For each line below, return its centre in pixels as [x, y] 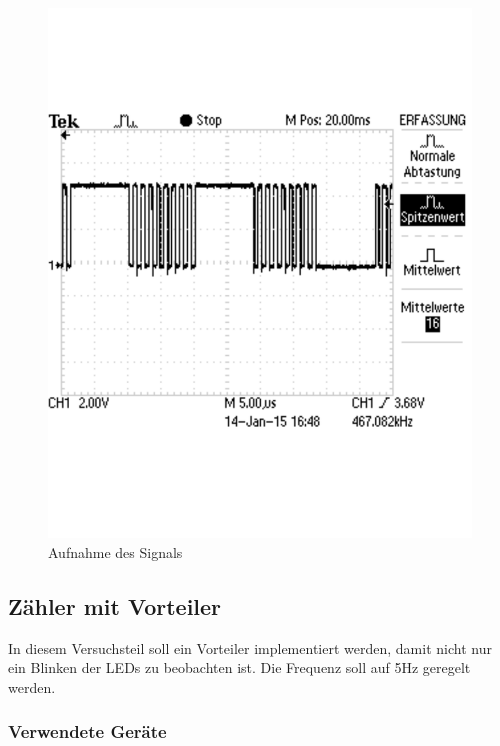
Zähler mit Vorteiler [115, 605]
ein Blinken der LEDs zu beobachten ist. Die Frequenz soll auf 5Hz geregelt [239, 667]
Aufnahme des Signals [115, 551]
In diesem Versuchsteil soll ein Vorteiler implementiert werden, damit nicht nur [250, 647]
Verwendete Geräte [87, 731]
